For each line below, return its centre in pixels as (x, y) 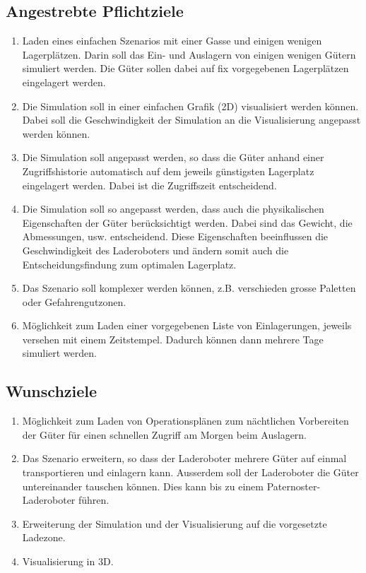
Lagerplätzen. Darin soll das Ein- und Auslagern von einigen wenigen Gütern (189, 54)
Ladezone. (44, 537)
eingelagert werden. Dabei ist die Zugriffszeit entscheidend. (149, 185)
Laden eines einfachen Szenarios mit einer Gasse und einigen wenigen (172, 41)
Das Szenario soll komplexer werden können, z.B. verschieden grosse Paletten (189, 288)
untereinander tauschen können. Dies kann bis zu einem (143, 486)
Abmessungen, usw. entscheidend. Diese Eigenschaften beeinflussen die (175, 236)
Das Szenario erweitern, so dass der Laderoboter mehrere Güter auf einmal (184, 458)
